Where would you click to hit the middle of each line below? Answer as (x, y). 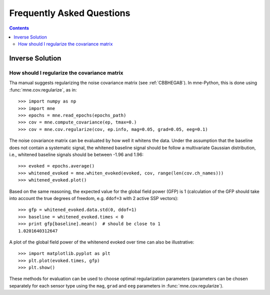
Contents (19, 28)
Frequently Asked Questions (70, 13)
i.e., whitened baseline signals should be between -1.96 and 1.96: (76, 154)
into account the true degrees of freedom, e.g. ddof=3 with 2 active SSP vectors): (94, 198)
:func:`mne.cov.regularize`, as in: (43, 89)
